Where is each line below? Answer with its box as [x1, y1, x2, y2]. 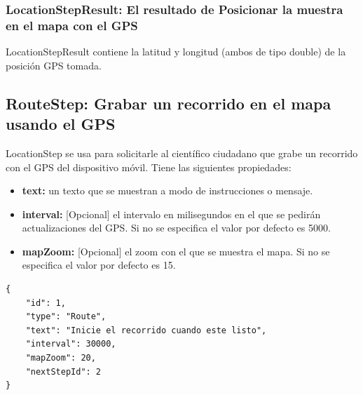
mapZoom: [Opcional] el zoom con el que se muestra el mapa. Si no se [22, 243, 330, 258]
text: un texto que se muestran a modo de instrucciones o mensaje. [22, 183, 313, 198]
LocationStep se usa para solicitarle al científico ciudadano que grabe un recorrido [6, 145, 358, 160]
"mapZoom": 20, [25, 353, 96, 363]
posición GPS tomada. [6, 58, 102, 72]
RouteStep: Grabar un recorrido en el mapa [6, 92, 331, 114]
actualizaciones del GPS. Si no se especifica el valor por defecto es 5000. [22, 220, 331, 235]
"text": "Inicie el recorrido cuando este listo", [25, 325, 267, 335]
